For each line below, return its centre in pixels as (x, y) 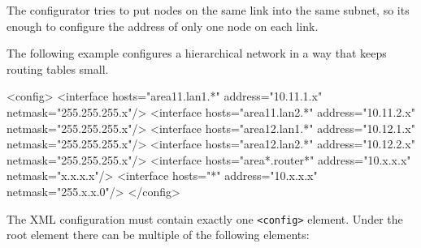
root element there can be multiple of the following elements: (158, 235)
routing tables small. (58, 68)
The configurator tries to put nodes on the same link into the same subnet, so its (208, 10)
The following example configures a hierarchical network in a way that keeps (197, 53)
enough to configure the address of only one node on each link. (163, 26)
